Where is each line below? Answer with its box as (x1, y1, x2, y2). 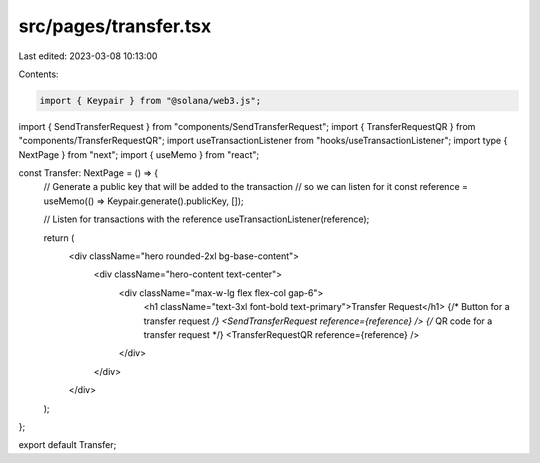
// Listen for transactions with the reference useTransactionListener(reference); (43, 213, 370, 225)
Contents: (18, 68, 59, 80)
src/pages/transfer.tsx (18, 15, 212, 37)
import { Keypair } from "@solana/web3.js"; (39, 95, 262, 106)
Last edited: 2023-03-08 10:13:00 (18, 50, 158, 62)
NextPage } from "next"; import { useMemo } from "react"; (18, 148, 260, 160)
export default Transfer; (18, 439, 117, 451)
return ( (43, 231, 75, 244)
